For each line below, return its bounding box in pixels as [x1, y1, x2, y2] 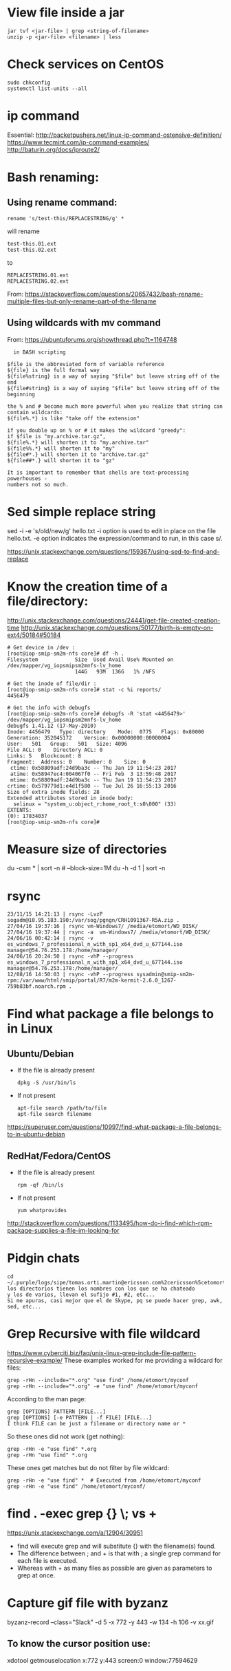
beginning [7, 391, 36, 398]
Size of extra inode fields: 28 [7, 788, 100, 795]
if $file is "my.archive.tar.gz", [7, 433, 107, 440]
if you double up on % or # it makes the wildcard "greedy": [7, 427, 186, 434]
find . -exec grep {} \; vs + [7, 1506, 157, 1522]
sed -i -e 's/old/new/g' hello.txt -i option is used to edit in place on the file [7, 526, 217, 535]
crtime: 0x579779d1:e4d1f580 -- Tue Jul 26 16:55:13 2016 [7, 782, 177, 789]
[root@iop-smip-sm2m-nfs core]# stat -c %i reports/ [7, 686, 162, 693]
